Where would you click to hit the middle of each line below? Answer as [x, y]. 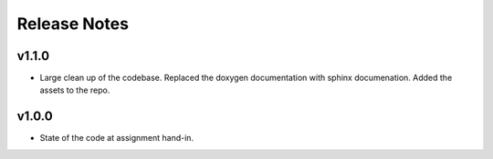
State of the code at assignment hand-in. [117, 138]
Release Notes [73, 24]
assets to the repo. [75, 90]
